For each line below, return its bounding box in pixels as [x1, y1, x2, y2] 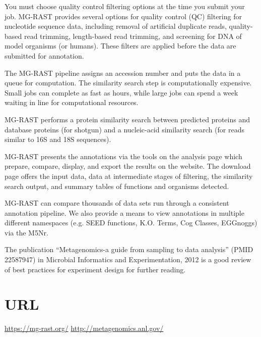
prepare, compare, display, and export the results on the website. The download [5, 161, 251, 171]
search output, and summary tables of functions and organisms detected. [5, 180, 229, 191]
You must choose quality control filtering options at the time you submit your [5, 1, 245, 11]
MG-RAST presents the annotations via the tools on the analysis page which [5, 151, 242, 161]
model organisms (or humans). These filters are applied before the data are [5, 40, 236, 51]
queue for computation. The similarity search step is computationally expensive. [5, 77, 252, 88]
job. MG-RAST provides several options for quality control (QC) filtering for [5, 11, 242, 21]
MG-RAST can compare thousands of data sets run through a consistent [5, 198, 229, 208]
